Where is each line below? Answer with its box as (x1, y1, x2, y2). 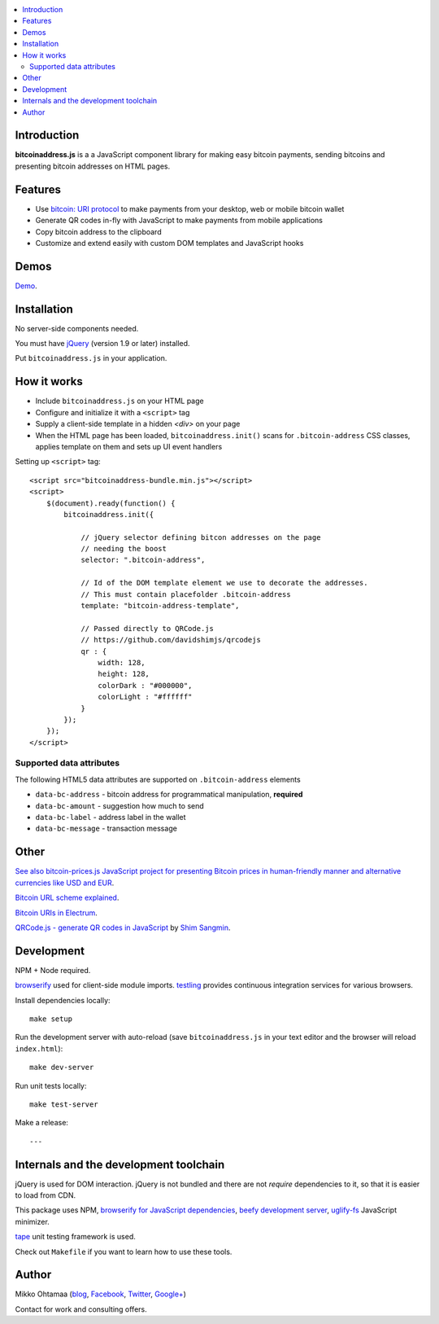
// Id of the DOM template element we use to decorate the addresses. (80, 578, 368, 588)
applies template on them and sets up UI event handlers (35, 441, 223, 451)
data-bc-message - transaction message (35, 823, 178, 834)
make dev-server (29, 1063, 94, 1072)
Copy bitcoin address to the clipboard (35, 226, 162, 236)
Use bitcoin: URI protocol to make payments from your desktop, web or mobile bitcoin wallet (35, 204, 345, 213)
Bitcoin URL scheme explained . (15, 892, 120, 903)
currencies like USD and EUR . (15, 878, 115, 888)
